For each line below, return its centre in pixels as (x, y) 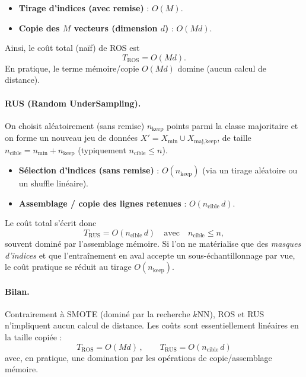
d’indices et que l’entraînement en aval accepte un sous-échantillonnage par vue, (150, 255)
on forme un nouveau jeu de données (71, 138)
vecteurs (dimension (116, 28)
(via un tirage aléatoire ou (250, 170)
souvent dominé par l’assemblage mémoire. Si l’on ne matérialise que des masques (153, 243)
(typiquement (102, 149)
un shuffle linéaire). (53, 183)
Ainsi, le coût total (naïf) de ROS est (72, 48)
